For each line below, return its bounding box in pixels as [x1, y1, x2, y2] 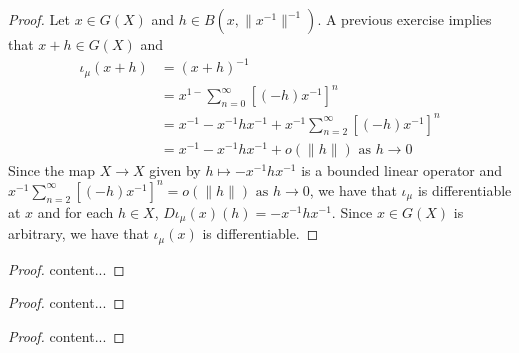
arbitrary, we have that [8, 223, 149, 244]
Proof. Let [8, 9, 70, 29]
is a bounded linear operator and [301, 159, 503, 180]
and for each [37, 201, 114, 222]
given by [149, 159, 201, 180]
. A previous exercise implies [317, 9, 492, 29]
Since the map [8, 159, 96, 180]
